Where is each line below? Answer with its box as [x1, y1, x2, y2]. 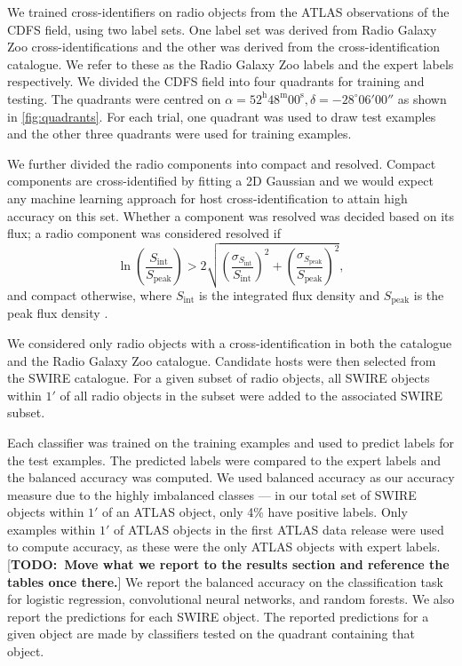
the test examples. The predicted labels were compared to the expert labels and [7, 450, 442, 469]
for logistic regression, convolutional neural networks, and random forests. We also [7, 590, 455, 608]
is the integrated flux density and [198, 285, 380, 304]
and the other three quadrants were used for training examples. [7, 124, 352, 143]
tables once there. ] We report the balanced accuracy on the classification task [7, 572, 443, 591]
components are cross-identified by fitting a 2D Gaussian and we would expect [7, 171, 434, 190]
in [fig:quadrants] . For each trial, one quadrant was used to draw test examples [7, 107, 436, 125]
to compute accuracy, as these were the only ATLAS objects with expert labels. [7, 537, 441, 556]
